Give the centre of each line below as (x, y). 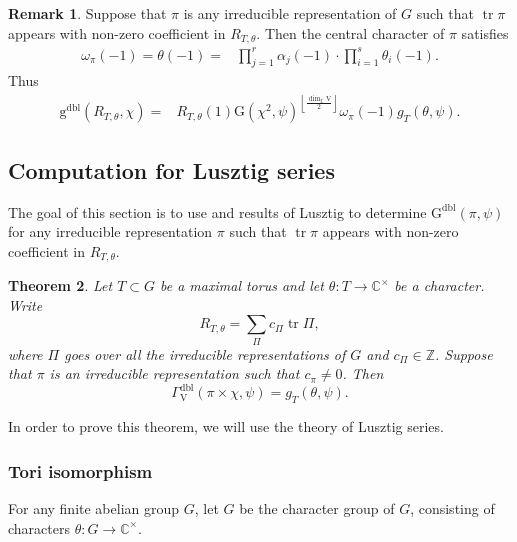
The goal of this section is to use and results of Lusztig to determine (217, 211)
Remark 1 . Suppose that (87, 13)
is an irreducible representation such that (174, 373)
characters (39, 527)
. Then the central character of (350, 32)
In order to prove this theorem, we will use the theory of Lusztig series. (226, 426)
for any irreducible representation (110, 231)
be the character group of (317, 508)
